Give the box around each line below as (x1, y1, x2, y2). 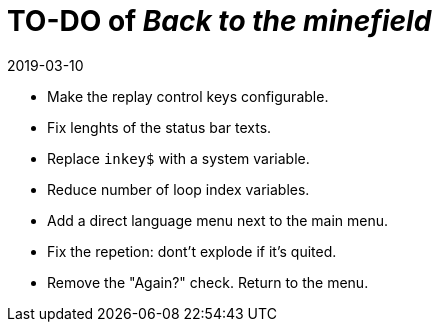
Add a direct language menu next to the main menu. (47, 211, 389, 229)
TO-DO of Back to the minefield (7, 4, 432, 38)
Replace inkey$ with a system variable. (47, 149, 310, 167)
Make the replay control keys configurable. (47, 87, 329, 105)
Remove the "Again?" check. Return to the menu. (47, 273, 369, 291)
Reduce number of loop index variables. (47, 180, 310, 198)
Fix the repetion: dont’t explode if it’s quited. (47, 242, 337, 260)
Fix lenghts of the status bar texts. (47, 118, 272, 136)
